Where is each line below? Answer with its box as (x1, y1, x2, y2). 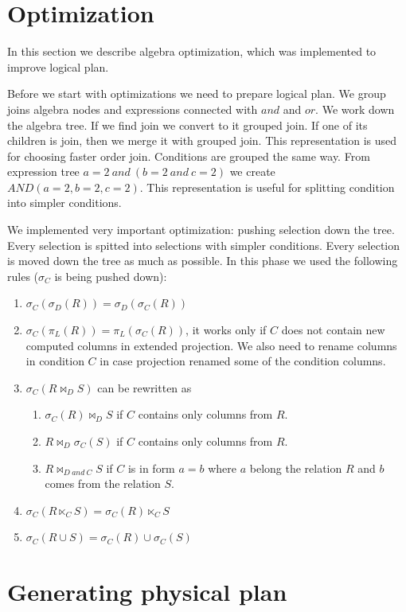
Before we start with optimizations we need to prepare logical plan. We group (7, 85, 386, 102)
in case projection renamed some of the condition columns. (100, 353, 386, 369)
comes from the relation (45, 475, 161, 492)
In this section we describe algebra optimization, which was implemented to (7, 43, 377, 60)
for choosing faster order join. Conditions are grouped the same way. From (7, 147, 370, 164)
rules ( (7, 267, 39, 284)
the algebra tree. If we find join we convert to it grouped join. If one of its (7, 116, 368, 133)
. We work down (315, 100, 395, 117)
